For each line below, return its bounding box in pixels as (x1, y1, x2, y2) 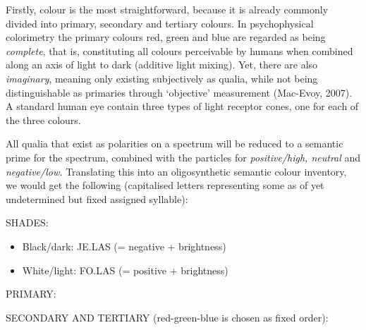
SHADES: (6, 215, 49, 230)
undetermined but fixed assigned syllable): (6, 191, 188, 206)
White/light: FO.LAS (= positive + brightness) (22, 262, 228, 277)
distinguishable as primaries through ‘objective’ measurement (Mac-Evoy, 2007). (6, 85, 353, 99)
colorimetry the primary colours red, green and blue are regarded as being (6, 30, 326, 44)
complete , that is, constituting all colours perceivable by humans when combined (6, 43, 353, 58)
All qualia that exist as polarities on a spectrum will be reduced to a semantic (6, 136, 343, 151)
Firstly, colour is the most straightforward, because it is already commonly (6, 2, 329, 16)
